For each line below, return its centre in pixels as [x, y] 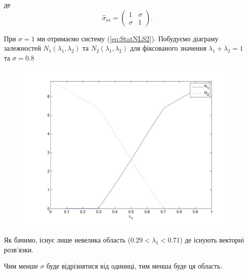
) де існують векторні [212, 239]
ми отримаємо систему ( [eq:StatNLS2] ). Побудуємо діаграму [128, 38]
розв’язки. [19, 249]
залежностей [23, 48]
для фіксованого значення [168, 48]
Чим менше [21, 266]
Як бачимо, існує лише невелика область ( [67, 239]
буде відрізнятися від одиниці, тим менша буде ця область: [135, 266]
